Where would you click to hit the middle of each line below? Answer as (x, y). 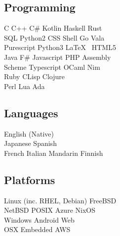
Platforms (30, 179)
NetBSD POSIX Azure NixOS (50, 210)
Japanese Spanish (30, 143)
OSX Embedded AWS (37, 229)
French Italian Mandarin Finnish (54, 153)
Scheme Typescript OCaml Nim (52, 67)
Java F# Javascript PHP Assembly (58, 57)
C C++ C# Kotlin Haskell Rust (53, 28)
